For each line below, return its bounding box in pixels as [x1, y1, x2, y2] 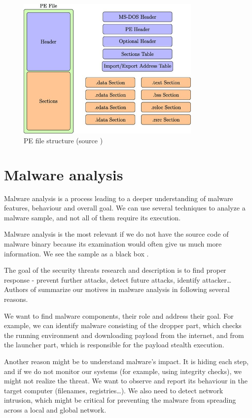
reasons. [4, 293, 28, 304]
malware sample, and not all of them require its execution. [4, 212, 181, 222]
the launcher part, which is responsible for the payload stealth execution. [4, 339, 224, 350]
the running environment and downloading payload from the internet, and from [4, 330, 244, 340]
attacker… [202, 274, 232, 285]
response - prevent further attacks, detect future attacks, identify [4, 274, 200, 285]
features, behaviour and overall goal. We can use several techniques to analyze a [4, 203, 246, 213]
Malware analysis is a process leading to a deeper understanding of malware [4, 193, 233, 203]
